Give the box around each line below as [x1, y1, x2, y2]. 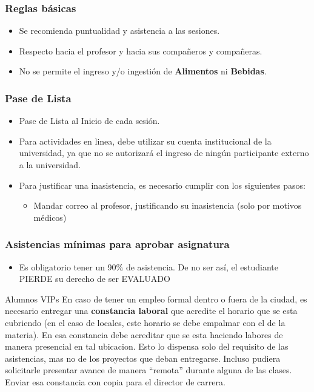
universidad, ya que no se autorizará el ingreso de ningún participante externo [19, 146, 309, 159]
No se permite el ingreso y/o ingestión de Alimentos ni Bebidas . [19, 65, 267, 77]
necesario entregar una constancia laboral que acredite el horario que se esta [5, 304, 298, 317]
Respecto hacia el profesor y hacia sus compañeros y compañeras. [19, 44, 262, 57]
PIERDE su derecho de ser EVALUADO [19, 272, 170, 285]
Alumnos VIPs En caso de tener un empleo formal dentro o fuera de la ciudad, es [5, 292, 307, 305]
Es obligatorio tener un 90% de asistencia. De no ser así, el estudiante [19, 260, 278, 273]
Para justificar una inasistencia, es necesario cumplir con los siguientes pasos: [19, 178, 306, 191]
